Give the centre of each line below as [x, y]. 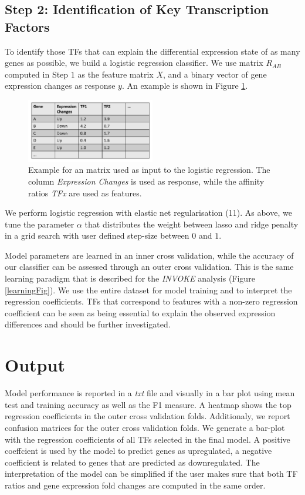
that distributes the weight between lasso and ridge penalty [192, 224]
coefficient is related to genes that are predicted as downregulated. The [132, 462]
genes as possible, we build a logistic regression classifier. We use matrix [134, 63]
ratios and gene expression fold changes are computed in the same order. [135, 485]
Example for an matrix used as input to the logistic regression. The [149, 170]
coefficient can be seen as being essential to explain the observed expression [140, 312]
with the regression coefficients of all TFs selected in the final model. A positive [148, 439]
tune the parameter [40, 224]
